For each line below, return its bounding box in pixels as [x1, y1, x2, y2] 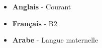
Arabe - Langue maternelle [12, 35, 98, 45]
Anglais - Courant [12, 1, 71, 11]
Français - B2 [12, 18, 57, 28]
